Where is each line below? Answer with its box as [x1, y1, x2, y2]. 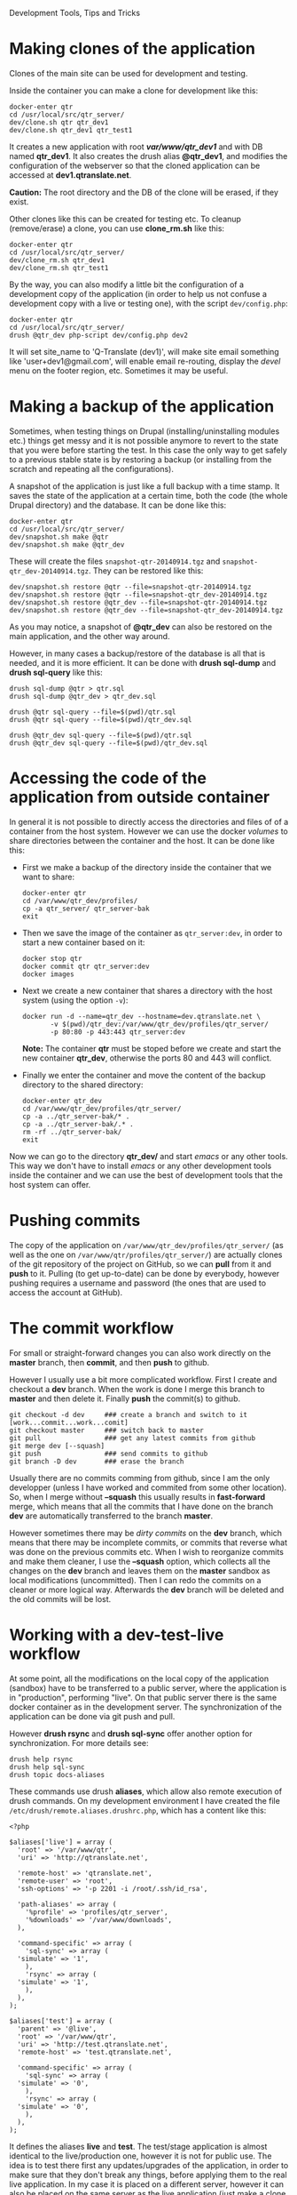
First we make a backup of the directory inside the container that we [21, 861, 272, 872]
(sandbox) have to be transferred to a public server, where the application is [9, 1682, 287, 1693]
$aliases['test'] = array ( [9, 2016, 113, 2025]
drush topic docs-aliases [9, 1770, 105, 1779]
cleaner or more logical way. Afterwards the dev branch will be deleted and [9, 1584, 285, 1595]
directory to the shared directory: [21, 1079, 144, 1090]
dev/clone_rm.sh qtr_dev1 [9, 255, 105, 265]
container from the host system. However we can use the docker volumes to [9, 826, 288, 837]
